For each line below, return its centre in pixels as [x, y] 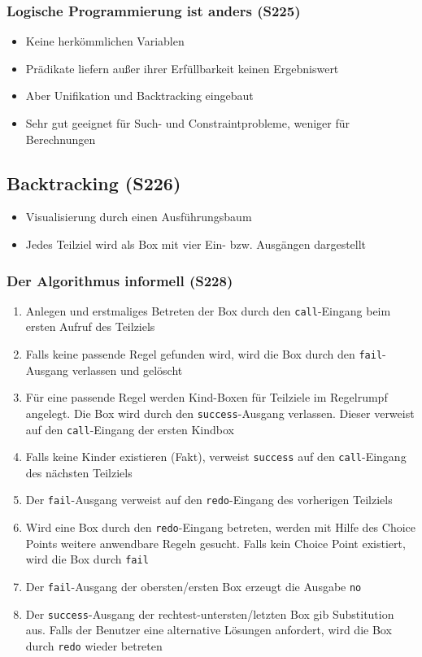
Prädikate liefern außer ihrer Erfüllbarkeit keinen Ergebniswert [182, 68]
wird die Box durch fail [87, 559]
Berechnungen [61, 139]
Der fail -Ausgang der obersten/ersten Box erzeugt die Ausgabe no [194, 587]
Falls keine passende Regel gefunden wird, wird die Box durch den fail [204, 354]
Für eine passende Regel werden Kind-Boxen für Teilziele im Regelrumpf [207, 397]
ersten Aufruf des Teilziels [90, 326]
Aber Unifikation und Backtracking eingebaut [139, 96]
